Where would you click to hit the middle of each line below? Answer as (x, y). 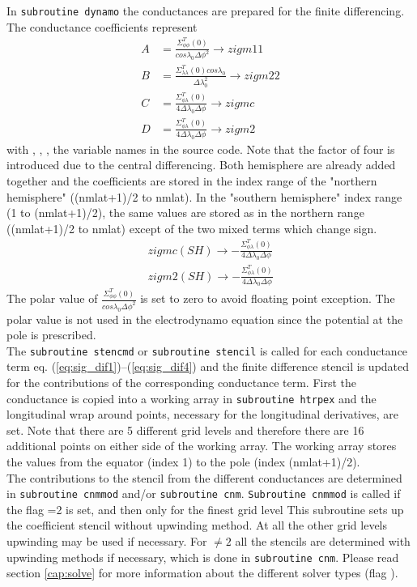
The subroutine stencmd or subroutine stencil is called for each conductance (207, 350)
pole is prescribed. (51, 335)
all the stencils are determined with (323, 541)
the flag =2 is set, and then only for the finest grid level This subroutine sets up (205, 509)
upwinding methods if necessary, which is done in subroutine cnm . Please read (203, 557)
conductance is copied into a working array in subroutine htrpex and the (191, 398)
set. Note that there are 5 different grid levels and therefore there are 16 (185, 430)
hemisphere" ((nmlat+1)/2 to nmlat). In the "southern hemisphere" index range (204, 196)
